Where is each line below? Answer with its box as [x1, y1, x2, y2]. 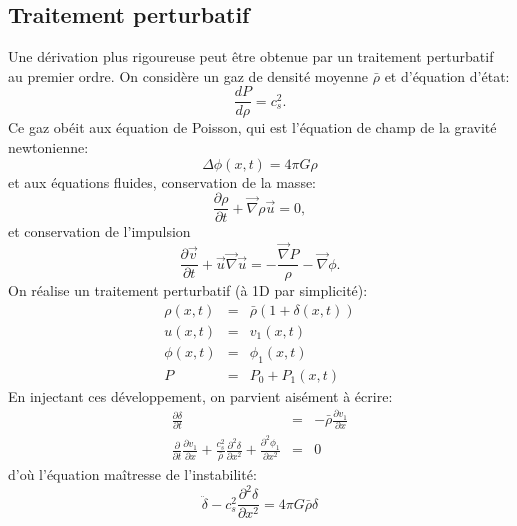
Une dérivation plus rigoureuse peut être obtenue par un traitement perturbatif [8, 46, 494, 67]
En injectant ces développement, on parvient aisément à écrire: [8, 385, 393, 406]
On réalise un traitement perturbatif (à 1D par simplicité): [8, 280, 368, 301]
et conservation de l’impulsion [8, 221, 191, 242]
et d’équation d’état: [384, 65, 510, 86]
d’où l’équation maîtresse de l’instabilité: [8, 464, 257, 485]
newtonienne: [8, 137, 89, 158]
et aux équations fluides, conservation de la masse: [8, 171, 317, 192]
